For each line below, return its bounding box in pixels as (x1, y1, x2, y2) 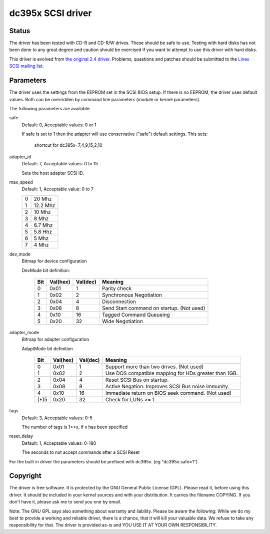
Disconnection (101, 298, 136, 305)
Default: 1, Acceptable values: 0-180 (21, 440, 96, 446)
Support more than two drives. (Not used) (105, 363, 204, 370)
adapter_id (9, 153, 31, 160)
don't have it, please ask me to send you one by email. (9, 499, 121, 505)
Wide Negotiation (101, 318, 143, 325)
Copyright (9, 471, 42, 480)
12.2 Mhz (33, 202, 55, 209)
